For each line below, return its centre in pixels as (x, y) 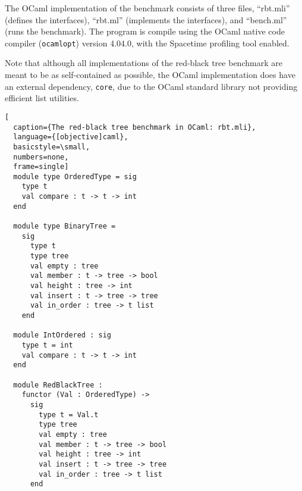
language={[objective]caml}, (71, 137)
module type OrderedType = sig (75, 176)
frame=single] (41, 167)
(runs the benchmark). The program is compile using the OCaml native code (145, 31)
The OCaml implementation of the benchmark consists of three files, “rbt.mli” (147, 8)
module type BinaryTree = (65, 226)
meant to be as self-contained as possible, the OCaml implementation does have (150, 75)
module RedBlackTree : (58, 385)
